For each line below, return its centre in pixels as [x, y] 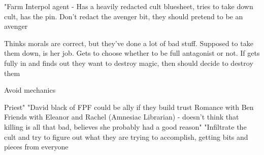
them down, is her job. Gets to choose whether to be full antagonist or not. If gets [132, 53]
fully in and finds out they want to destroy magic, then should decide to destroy [129, 63]
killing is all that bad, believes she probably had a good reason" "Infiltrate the [125, 126]
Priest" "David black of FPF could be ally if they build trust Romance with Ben [129, 107]
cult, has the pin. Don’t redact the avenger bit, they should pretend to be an [124, 16]
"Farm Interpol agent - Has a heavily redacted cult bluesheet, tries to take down [129, 6]
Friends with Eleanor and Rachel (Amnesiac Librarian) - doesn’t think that [122, 117]
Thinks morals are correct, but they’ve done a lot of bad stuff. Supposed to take [129, 43]
